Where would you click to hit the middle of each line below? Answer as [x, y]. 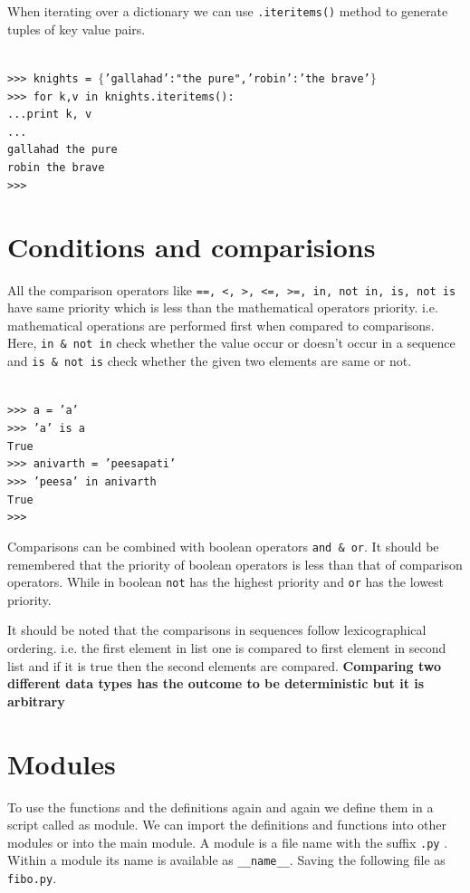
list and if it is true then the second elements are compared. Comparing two [224, 665]
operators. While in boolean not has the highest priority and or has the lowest [226, 582]
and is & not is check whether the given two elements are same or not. [210, 361]
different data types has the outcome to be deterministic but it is [216, 683]
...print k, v [50, 115]
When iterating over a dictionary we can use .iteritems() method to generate [228, 11]
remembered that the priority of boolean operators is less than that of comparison [235, 564]
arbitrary [36, 701]
